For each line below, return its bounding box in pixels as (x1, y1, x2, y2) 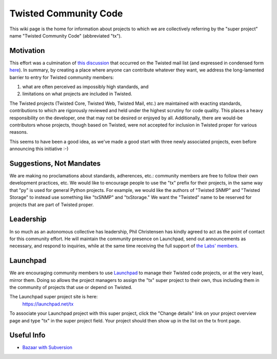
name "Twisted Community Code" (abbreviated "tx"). (9, 32, 122, 39)
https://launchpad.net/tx (22, 301, 74, 307)
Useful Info (9, 331, 46, 339)
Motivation (9, 46, 45, 55)
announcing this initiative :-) (9, 146, 69, 152)
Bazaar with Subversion (22, 345, 73, 351)
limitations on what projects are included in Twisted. (22, 91, 132, 97)
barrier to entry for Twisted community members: (9, 74, 114, 80)
